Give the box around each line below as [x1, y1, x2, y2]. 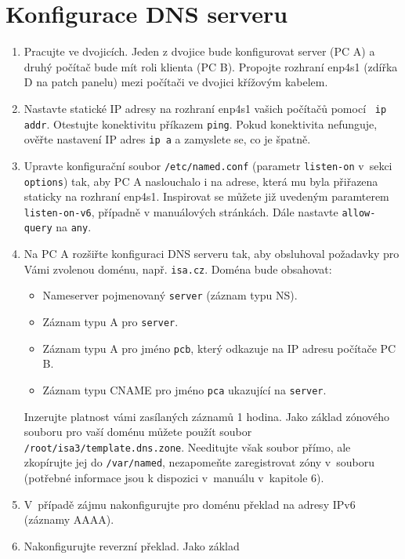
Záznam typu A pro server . [42, 314, 179, 329]
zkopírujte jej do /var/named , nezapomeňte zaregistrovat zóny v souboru [24, 454, 374, 470]
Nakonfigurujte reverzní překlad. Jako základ [24, 537, 240, 554]
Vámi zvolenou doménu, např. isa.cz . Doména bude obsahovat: [24, 260, 332, 277]
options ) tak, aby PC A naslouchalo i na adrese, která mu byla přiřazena [24, 172, 378, 189]
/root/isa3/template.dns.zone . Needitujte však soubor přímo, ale [24, 438, 351, 455]
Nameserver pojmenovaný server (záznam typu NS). [42, 287, 298, 303]
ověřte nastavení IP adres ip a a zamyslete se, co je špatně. [24, 131, 311, 147]
